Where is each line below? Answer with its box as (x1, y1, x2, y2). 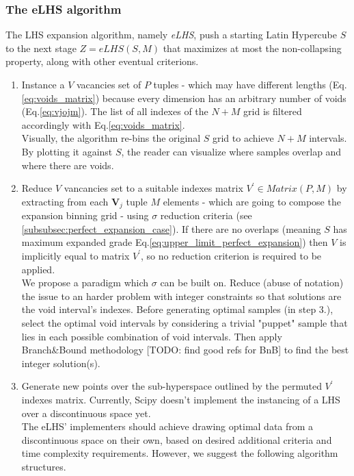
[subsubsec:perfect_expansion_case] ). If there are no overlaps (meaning (21, 221, 321, 236)
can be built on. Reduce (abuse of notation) (160, 275, 344, 290)
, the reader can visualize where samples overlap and (121, 144, 342, 158)
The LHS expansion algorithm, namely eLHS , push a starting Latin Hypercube (5, 27, 338, 42)
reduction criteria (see (160, 208, 252, 223)
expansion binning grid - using (21, 208, 149, 223)
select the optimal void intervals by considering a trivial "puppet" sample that (21, 315, 348, 329)
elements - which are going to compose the (163, 194, 341, 208)
